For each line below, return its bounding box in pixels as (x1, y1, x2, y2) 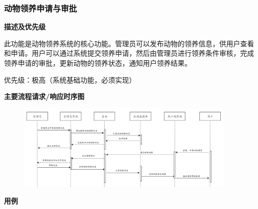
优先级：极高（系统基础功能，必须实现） (4, 74, 136, 85)
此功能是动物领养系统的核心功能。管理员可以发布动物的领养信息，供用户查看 (4, 38, 254, 48)
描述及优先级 (4, 21, 46, 32)
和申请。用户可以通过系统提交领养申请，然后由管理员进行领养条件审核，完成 (4, 48, 254, 58)
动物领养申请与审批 (4, 1, 77, 14)
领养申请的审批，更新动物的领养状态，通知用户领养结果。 (4, 58, 192, 68)
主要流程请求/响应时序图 (4, 91, 85, 102)
